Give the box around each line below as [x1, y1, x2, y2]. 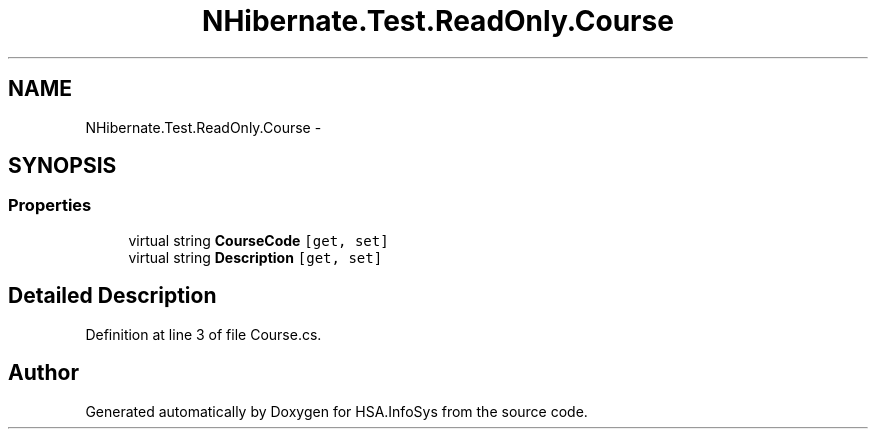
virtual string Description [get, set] [128, 248, 383, 266]
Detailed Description [8, 283, 217, 309]
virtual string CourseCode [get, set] [128, 231, 389, 249]
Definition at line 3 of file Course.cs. [85, 325, 322, 343]
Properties [8, 195, 92, 216]
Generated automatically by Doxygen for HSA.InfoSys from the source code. [85, 402, 588, 420]
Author [8, 360, 79, 386]
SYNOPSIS [8, 153, 117, 179]
